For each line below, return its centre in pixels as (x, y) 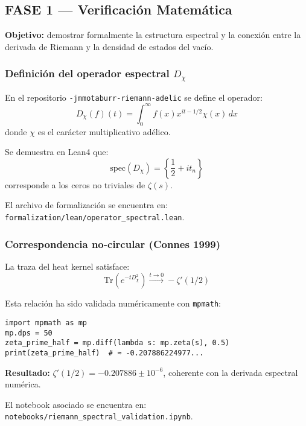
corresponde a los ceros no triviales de (75, 184)
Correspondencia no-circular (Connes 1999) (113, 243)
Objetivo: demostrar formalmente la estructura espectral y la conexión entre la (153, 35)
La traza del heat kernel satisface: (67, 266)
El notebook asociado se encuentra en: (76, 404)
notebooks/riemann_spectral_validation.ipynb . (99, 416)
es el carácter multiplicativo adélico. (104, 131)
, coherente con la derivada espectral (231, 372)
